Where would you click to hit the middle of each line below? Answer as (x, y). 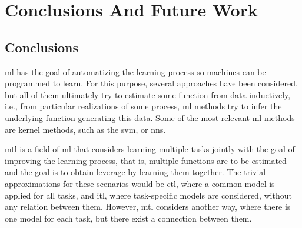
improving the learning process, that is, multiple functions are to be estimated (146, 160)
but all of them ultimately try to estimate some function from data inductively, (148, 94)
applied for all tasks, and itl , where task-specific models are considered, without (148, 195)
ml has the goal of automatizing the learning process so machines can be (135, 71)
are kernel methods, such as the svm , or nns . (85, 129)
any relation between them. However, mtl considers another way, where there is (148, 207)
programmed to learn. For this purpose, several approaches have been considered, (151, 83)
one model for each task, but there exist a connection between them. (128, 218)
